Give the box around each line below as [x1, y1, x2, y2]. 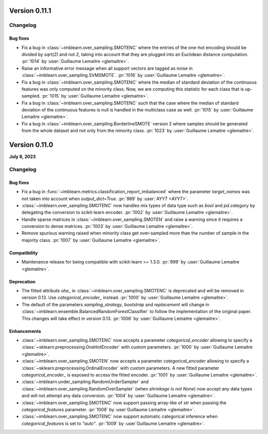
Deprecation [9, 278, 36, 284]
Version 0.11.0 [9, 141, 54, 149]
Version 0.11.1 [9, 6, 52, 15]
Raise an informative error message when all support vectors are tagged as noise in [21, 65, 193, 71]
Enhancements [9, 328, 42, 334]
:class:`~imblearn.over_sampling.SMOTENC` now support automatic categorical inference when [21, 414, 218, 420]
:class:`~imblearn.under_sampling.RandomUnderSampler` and [21, 379, 149, 385]
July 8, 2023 [9, 154, 36, 160]
